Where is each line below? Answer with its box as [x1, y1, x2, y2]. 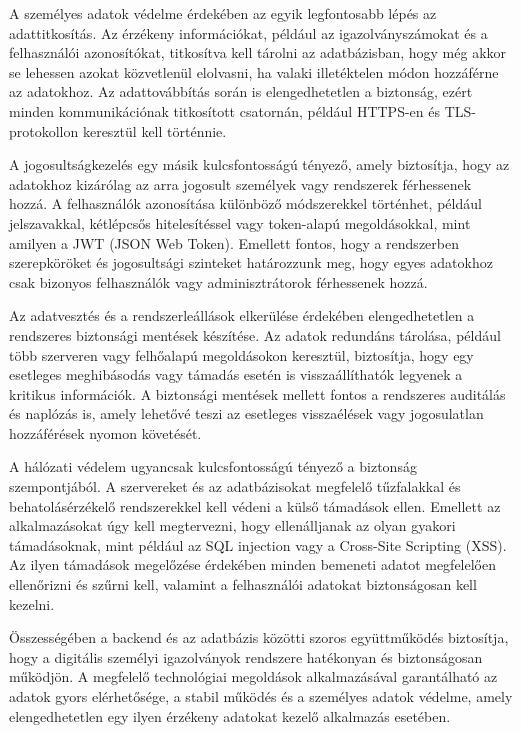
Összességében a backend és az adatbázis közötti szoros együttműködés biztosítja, [9, 627, 509, 648]
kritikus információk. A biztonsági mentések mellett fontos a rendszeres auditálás [9, 383, 506, 404]
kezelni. [9, 593, 55, 614]
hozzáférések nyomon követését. [9, 422, 202, 443]
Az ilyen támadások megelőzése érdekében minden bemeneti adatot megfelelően [9, 554, 497, 575]
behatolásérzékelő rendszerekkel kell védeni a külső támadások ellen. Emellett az [9, 495, 501, 516]
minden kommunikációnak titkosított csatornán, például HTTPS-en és [9, 100, 440, 121]
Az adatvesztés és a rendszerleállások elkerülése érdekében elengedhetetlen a [9, 305, 475, 326]
